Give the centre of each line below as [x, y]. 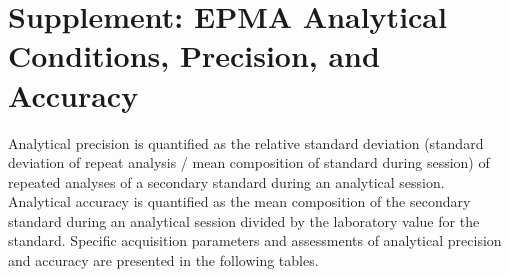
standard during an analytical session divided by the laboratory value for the [244, 220]
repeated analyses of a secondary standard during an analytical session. [226, 181]
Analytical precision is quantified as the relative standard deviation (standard [246, 142]
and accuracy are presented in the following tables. [163, 260]
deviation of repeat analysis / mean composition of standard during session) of [249, 162]
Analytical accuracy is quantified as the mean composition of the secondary [239, 201]
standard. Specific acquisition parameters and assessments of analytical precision [255, 240]
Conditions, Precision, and [194, 55]
